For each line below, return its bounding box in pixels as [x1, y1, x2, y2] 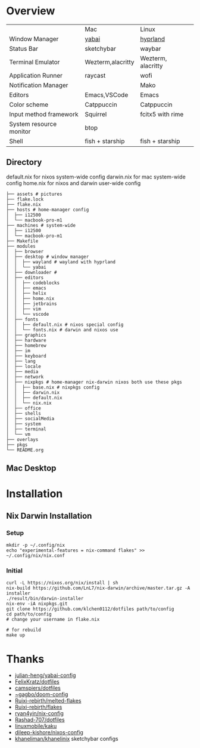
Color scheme [9, 100, 49, 109]
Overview [6, 4, 55, 18]
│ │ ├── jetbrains [6, 300, 58, 307]
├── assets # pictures [6, 191, 62, 197]
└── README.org [6, 447, 44, 453]
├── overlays [6, 436, 39, 442]
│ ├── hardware [6, 337, 46, 343]
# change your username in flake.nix [6, 617, 100, 623]
